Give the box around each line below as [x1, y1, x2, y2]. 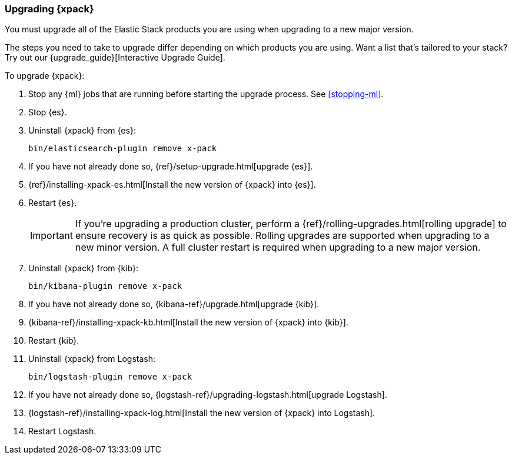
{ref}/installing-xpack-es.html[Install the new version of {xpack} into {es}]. [28, 179, 316, 190]
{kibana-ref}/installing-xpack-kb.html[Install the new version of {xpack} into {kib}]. [28, 317, 348, 328]
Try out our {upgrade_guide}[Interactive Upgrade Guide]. [5, 52, 225, 63]
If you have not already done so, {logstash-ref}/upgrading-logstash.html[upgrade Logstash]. [28, 390, 387, 400]
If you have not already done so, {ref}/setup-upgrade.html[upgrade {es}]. [28, 161, 313, 172]
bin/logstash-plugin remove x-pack [28, 372, 192, 382]
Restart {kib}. [28, 335, 79, 346]
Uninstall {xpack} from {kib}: [28, 263, 139, 274]
